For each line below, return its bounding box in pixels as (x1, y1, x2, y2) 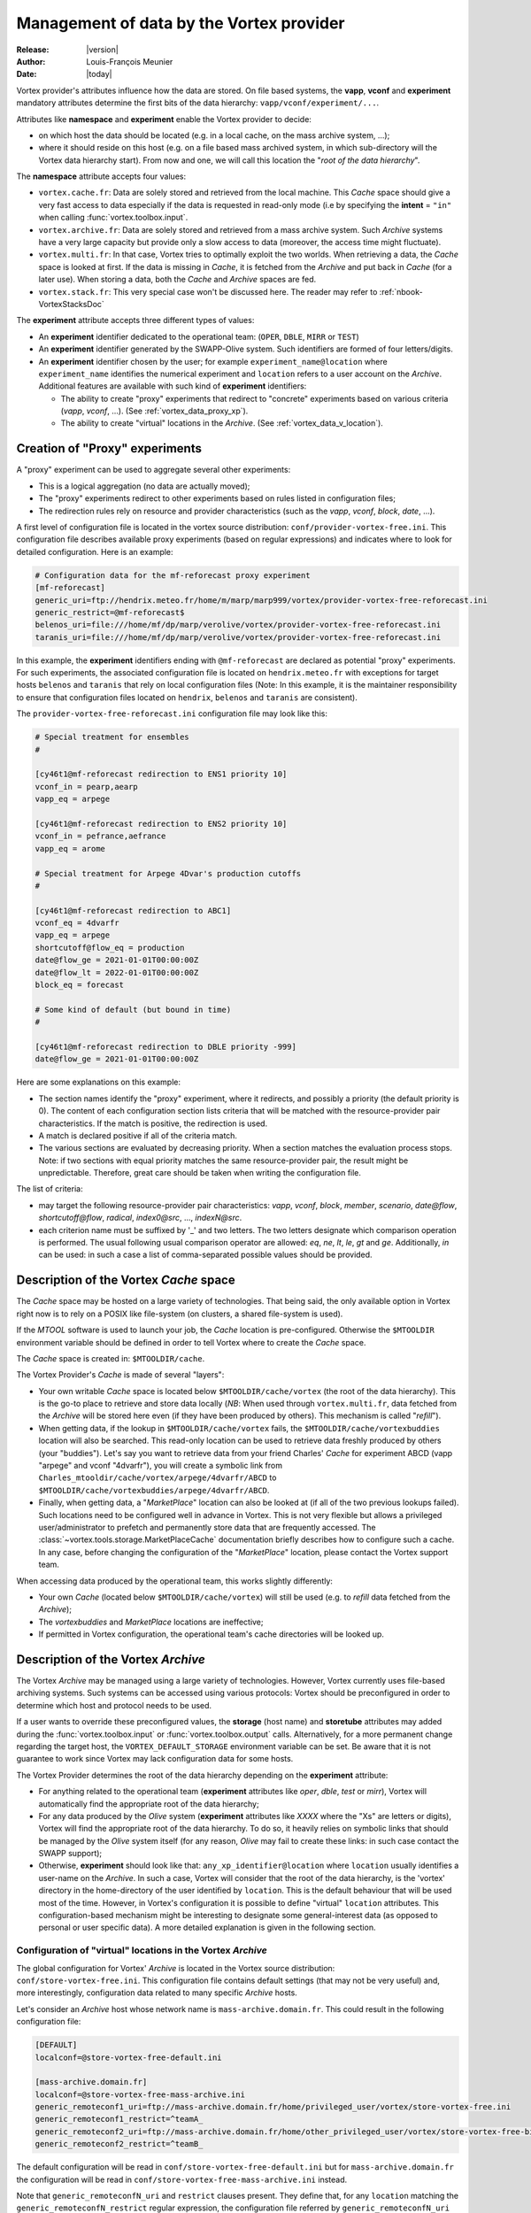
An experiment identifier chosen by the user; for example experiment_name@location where (38, 356, 389, 366)
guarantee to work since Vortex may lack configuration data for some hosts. (16, 1754, 294, 1764)
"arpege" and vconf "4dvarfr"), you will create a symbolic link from (38, 1461, 283, 1471)
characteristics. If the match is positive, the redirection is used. (38, 1118, 268, 1129)
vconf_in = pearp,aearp (35, 782, 139, 791)
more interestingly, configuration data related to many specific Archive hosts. (16, 1987, 298, 1998)
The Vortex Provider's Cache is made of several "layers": (16, 1369, 225, 1380)
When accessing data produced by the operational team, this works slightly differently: (16, 1576, 334, 1586)
